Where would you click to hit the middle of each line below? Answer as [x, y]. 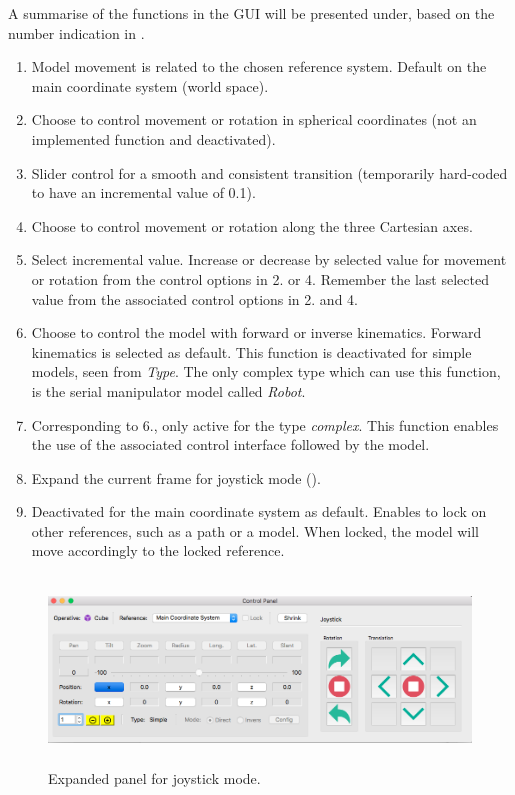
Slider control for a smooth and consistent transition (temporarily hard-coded [269, 172]
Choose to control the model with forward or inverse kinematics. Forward [256, 332]
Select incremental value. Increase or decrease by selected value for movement [269, 259]
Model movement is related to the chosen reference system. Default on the [259, 66]
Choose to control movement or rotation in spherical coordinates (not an [254, 119]
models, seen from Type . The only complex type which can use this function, [266, 371]
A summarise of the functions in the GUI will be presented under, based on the [251, 13]
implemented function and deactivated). [153, 138]
